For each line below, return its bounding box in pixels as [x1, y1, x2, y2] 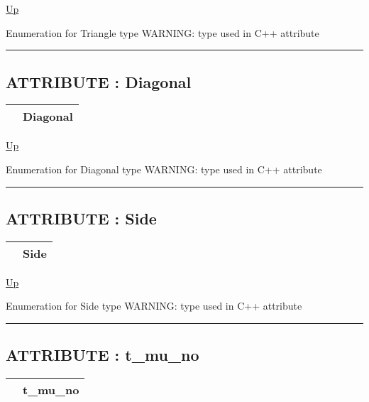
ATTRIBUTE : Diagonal [6, 70, 192, 92]
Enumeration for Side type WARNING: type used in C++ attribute [6, 298, 302, 313]
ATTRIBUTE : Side [6, 207, 157, 229]
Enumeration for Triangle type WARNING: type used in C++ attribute [6, 25, 319, 40]
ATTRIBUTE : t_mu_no [6, 344, 199, 366]
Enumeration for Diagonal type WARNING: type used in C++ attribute [6, 161, 322, 176]
